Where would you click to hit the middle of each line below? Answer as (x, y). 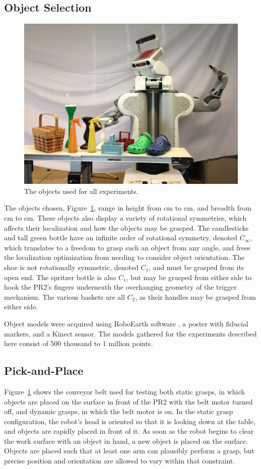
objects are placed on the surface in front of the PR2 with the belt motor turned (128, 401)
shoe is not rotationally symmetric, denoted (71, 267)
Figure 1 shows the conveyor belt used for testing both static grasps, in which (125, 391)
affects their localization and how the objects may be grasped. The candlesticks (126, 227)
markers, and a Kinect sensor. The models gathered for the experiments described (130, 333)
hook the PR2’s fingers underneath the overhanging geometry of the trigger (120, 287)
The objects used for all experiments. (81, 191)
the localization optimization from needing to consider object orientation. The (124, 257)
